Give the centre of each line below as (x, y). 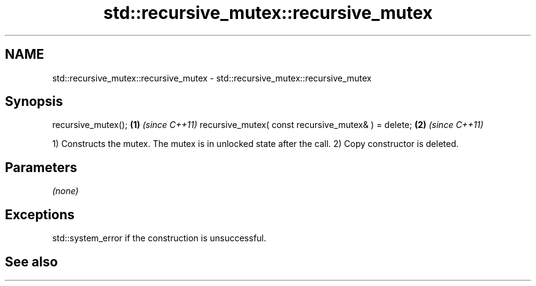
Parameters (41, 167)
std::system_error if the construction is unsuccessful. (159, 238)
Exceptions (40, 214)
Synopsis (34, 102)
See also (32, 262)
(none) (65, 191)
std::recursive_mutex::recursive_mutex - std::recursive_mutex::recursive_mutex (212, 78)
